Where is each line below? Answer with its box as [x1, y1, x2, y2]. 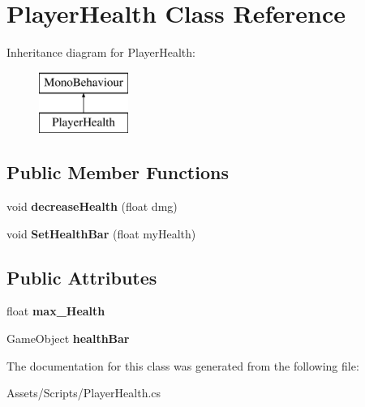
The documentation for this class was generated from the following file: [6, 357, 359, 374]
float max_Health [6, 302, 105, 319]
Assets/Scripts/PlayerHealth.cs [6, 384, 161, 401]
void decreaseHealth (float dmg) [6, 198, 178, 215]
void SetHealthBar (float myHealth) [6, 225, 196, 242]
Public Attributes [6, 264, 157, 289]
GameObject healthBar [6, 330, 130, 347]
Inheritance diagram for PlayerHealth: [6, 44, 195, 61]
